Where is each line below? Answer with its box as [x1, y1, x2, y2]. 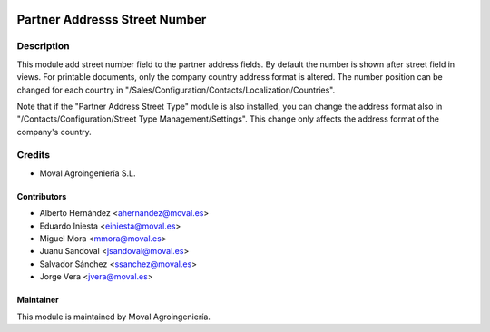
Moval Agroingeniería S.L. [39, 168, 136, 179]
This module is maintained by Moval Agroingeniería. [16, 311, 211, 322]
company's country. [16, 126, 92, 137]
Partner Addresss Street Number [16, 12, 207, 27]
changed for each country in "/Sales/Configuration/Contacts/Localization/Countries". [16, 84, 336, 95]
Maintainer [16, 295, 59, 306]
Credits [16, 149, 50, 161]
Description [16, 40, 70, 53]
